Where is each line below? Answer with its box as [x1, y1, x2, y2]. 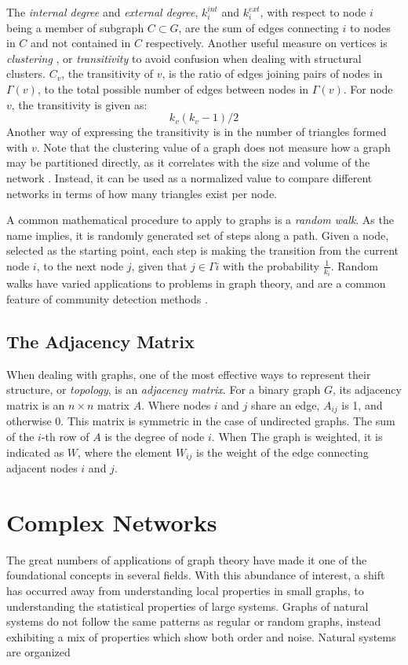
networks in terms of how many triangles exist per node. [6, 185, 278, 201]
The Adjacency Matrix [6, 329, 195, 353]
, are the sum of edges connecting [178, 19, 339, 35]
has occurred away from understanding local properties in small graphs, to [6, 582, 364, 598]
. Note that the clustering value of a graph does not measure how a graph [36, 138, 391, 155]
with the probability [223, 257, 319, 274]
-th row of [41, 428, 89, 444]
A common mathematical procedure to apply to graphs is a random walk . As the [6, 211, 394, 228]
